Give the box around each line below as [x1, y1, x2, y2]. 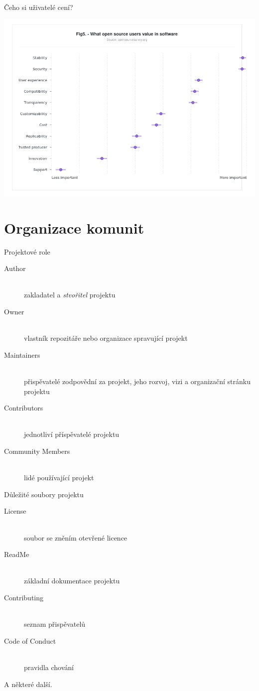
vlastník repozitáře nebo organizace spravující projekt [24, 333, 188, 343]
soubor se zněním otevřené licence [24, 532, 128, 543]
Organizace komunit [4, 217, 144, 238]
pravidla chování [24, 662, 74, 672]
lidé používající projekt [24, 472, 94, 483]
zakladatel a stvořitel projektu [24, 289, 116, 300]
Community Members [4, 446, 70, 456]
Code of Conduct [4, 635, 56, 646]
